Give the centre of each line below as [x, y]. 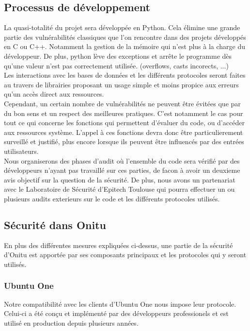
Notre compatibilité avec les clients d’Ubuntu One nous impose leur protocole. [120, 304]
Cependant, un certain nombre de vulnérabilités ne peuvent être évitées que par [122, 103]
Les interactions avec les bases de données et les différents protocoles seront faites [125, 75]
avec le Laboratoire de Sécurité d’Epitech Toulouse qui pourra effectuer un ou [119, 189]
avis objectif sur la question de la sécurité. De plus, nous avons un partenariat [120, 179]
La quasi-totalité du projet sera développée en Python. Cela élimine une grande [122, 27]
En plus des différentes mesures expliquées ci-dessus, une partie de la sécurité [118, 245]
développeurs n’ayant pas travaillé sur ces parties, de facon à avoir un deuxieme [122, 170]
